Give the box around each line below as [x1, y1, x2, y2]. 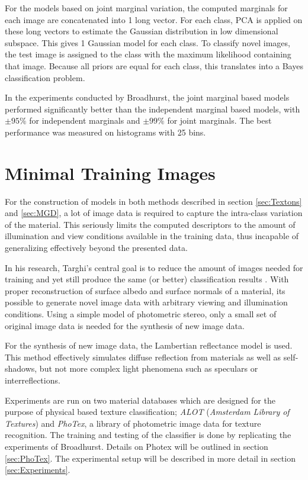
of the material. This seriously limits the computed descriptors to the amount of [5, 218, 296, 230]
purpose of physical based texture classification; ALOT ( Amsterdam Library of [5, 405, 290, 418]
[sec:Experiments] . [5, 463, 70, 476]
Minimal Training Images [5, 160, 216, 185]
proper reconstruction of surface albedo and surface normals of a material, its [5, 284, 285, 297]
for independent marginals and [29, 114, 140, 127]
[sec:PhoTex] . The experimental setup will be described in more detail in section [5, 452, 296, 464]
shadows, [5, 362, 37, 375]
